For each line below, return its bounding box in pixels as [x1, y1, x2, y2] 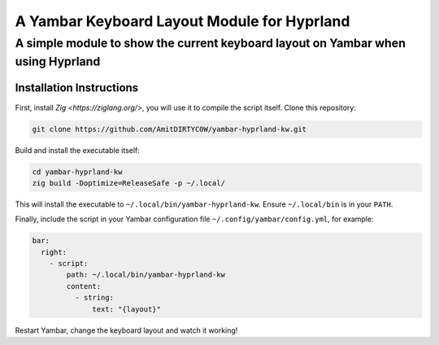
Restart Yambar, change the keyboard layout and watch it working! [15, 325, 238, 335]
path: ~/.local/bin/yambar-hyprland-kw [66, 270, 225, 280]
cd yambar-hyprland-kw [32, 167, 123, 177]
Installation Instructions [15, 81, 139, 95]
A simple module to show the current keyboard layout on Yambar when [15, 36, 406, 50]
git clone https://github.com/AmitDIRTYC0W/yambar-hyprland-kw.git [32, 124, 307, 133]
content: [66, 282, 102, 290]
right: [41, 247, 67, 256]
